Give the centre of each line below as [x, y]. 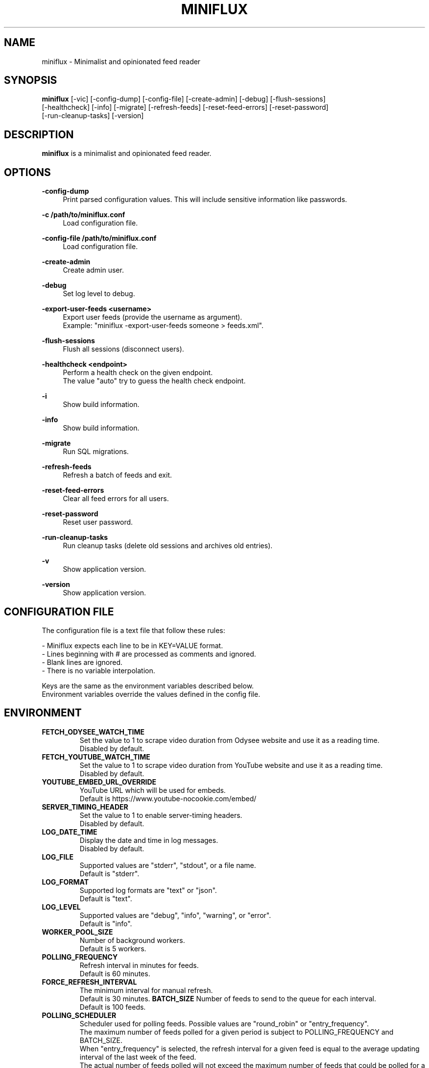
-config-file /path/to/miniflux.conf [99, 238]
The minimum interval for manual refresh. [146, 990]
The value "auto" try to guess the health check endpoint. [154, 381]
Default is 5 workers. [113, 948]
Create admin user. [93, 270]
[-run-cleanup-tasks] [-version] [93, 116]
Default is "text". [106, 898]
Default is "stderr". [109, 873]
